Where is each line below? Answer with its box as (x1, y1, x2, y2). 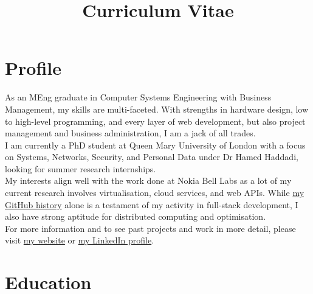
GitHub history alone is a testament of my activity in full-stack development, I (5, 198, 298, 211)
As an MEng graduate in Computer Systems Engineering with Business (5, 91, 272, 103)
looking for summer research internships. (5, 162, 156, 175)
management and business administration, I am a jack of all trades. (5, 127, 256, 139)
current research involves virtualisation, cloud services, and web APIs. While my (5, 186, 304, 199)
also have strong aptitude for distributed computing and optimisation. (5, 210, 266, 223)
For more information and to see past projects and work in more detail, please (5, 222, 296, 234)
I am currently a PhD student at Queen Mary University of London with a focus (5, 138, 306, 151)
